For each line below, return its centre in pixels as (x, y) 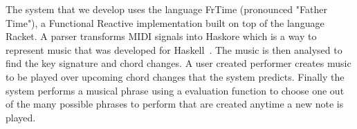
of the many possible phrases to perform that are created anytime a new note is (175, 104)
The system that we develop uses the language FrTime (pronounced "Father (166, 9)
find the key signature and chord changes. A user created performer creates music (178, 63)
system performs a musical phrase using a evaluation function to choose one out (175, 90)
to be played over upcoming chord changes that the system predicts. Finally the (175, 76)
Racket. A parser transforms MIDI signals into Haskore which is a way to (161, 36)
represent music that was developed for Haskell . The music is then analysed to (174, 49)
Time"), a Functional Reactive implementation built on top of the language (165, 22)
